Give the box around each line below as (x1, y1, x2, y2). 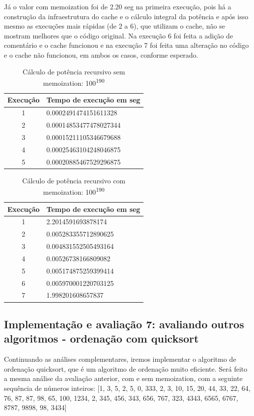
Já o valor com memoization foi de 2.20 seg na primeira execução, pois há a (4, 1, 231, 11)
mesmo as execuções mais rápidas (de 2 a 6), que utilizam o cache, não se (4, 21, 225, 31)
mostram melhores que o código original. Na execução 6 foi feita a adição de (4, 30, 233, 40)
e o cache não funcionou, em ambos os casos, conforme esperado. (4, 49, 198, 60)
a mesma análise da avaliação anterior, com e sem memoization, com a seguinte (4, 373, 243, 383)
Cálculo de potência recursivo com (22, 175, 126, 185)
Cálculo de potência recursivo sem (23, 66, 125, 76)
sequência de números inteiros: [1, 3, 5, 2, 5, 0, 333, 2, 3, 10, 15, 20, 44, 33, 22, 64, (4, 382, 251, 393)
